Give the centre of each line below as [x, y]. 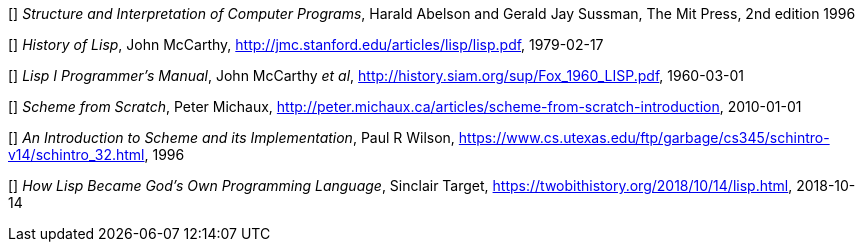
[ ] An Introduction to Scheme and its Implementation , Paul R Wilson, [231, 137]
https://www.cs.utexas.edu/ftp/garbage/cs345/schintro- [644, 137]
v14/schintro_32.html [76, 154]
